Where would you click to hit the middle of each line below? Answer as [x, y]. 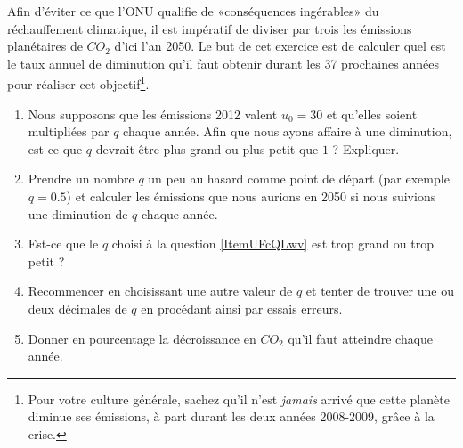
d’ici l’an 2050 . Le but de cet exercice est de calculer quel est [280, 46]
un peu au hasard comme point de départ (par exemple [299, 179]
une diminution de [78, 213]
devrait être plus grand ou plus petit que [207, 148]
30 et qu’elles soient [364, 114]
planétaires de [45, 46]
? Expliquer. [366, 148]
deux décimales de [77, 308]
